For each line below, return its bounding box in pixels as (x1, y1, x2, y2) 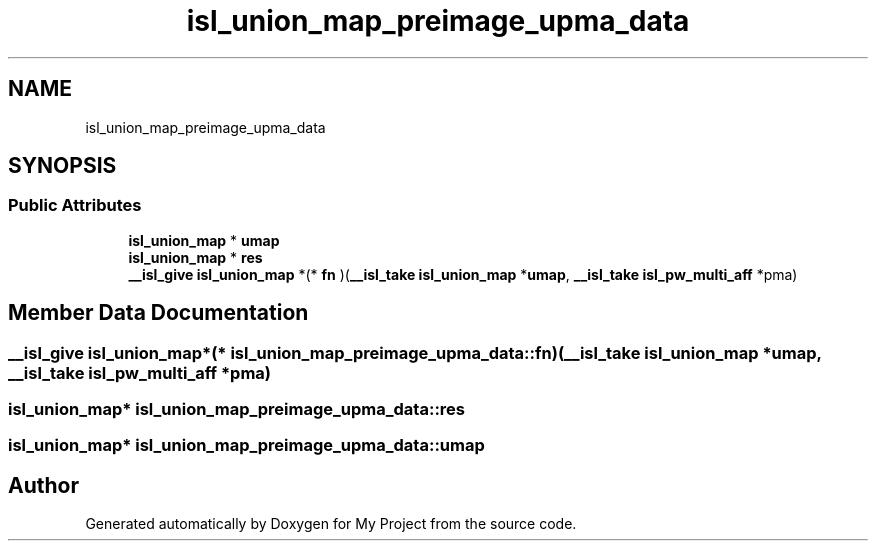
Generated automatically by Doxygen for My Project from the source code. (85, 515, 577, 533)
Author (8, 472, 79, 498)
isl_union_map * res (128, 248, 263, 266)
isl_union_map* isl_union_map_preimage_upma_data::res (8, 399, 466, 420)
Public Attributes (8, 195, 142, 216)
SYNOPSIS (8, 153, 117, 179)
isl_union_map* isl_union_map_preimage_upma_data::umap (8, 435, 485, 456)
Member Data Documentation (8, 300, 309, 326)
